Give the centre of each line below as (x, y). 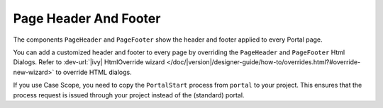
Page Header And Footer (87, 18)
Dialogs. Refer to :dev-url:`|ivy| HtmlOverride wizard (89, 62)
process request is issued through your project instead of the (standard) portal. (129, 95)
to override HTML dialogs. (94, 72)
